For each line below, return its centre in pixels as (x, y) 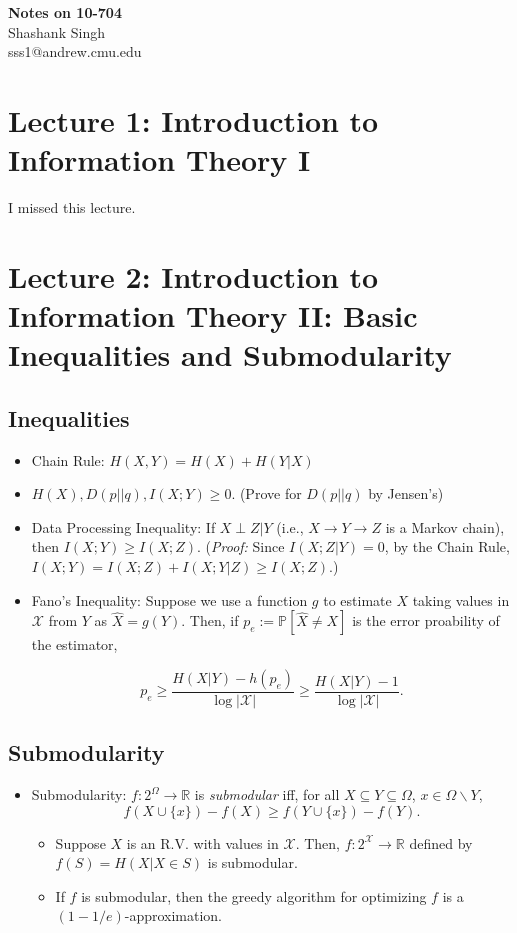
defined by (441, 842)
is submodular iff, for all (267, 794)
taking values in (461, 599)
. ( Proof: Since (241, 546)
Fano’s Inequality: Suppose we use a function (169, 599)
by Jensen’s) (406, 493)
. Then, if (210, 620)
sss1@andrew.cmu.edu (75, 51)
